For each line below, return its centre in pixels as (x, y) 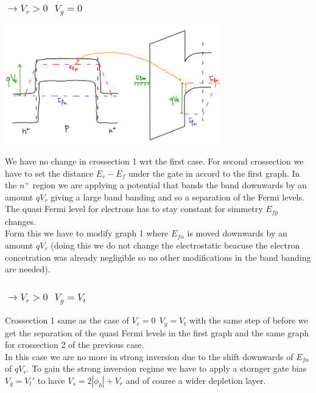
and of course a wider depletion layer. (196, 380)
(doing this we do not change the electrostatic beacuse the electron (175, 245)
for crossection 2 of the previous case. (75, 345)
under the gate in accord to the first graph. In (214, 173)
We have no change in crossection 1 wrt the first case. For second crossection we (154, 161)
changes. (21, 221)
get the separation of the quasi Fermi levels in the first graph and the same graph (157, 332)
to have (51, 380)
